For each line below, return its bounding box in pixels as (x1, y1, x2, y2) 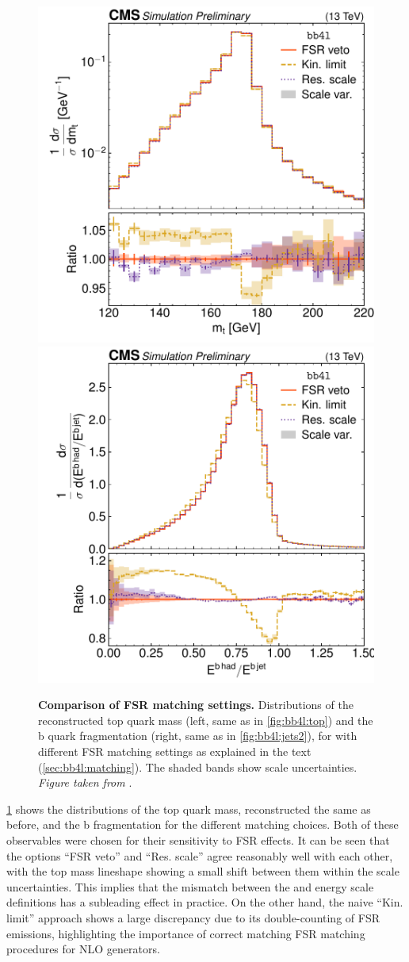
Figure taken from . (38, 774, 132, 791)
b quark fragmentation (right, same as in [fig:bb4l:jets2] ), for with (38, 727, 357, 744)
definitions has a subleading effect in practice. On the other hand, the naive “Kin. (6, 894, 403, 910)
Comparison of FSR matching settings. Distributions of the (38, 696, 354, 713)
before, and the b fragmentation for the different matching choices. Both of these (6, 816, 399, 833)
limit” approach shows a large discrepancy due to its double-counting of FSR (6, 909, 380, 926)
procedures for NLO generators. (6, 941, 160, 957)
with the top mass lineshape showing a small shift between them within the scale (6, 863, 399, 880)
